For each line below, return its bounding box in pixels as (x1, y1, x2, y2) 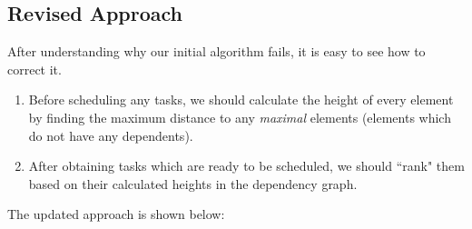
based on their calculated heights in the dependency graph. (28, 174, 358, 193)
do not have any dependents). (28, 125, 193, 144)
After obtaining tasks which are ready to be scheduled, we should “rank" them (28, 156, 465, 175)
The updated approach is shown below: (7, 204, 225, 224)
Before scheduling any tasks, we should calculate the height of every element (28, 90, 454, 109)
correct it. (7, 59, 62, 78)
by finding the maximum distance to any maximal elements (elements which (28, 107, 451, 126)
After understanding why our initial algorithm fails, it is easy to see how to (7, 42, 426, 61)
